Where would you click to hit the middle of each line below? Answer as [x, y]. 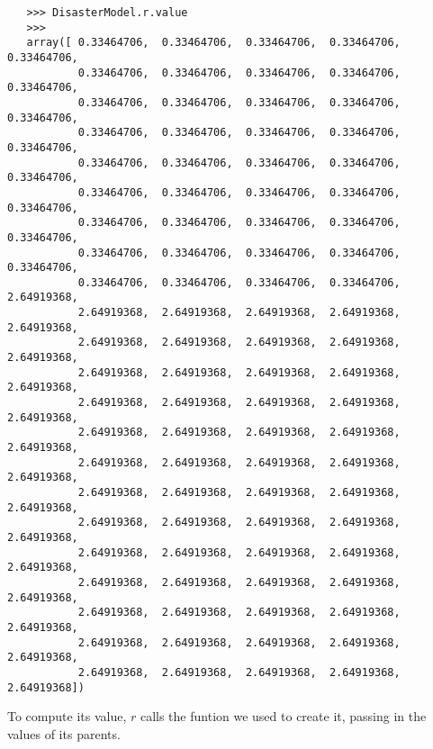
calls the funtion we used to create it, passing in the [283, 716]
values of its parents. [64, 733]
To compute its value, [67, 716]
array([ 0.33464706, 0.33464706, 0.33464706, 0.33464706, [213, 43]
